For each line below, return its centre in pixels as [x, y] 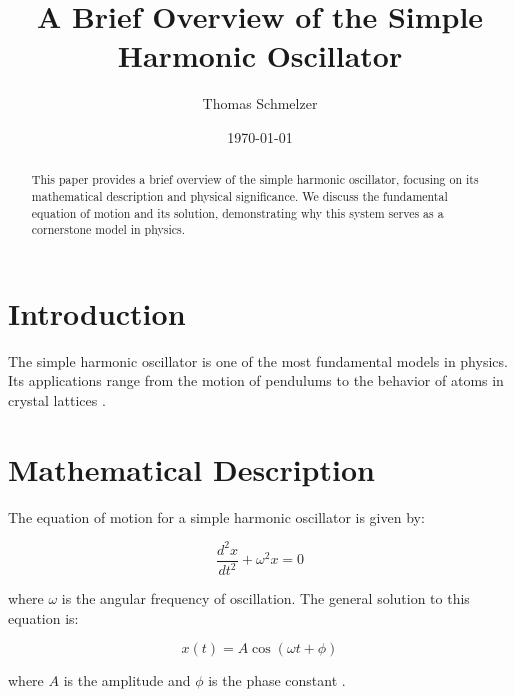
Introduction [97, 312]
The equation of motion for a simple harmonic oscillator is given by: [216, 516]
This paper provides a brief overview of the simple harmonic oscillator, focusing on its [255, 179]
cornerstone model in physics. [108, 229]
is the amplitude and [127, 680]
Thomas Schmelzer [260, 103]
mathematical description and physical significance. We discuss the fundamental [239, 195]
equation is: [43, 617]
